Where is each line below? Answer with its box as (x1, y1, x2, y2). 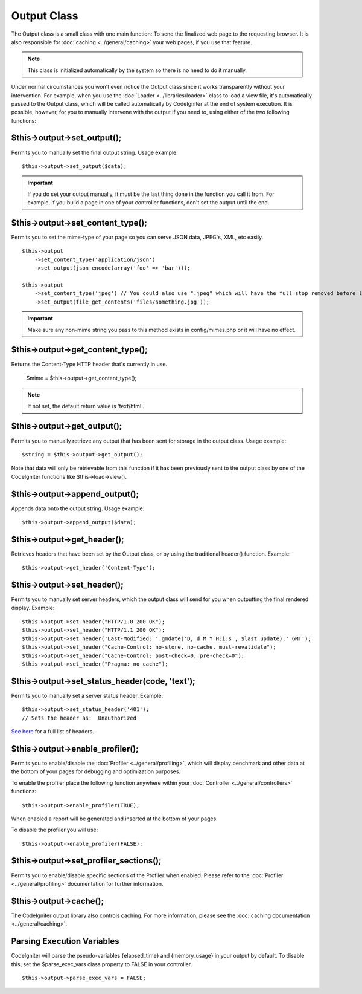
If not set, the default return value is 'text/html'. (27, 402, 144, 409)
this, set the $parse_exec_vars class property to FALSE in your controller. (11, 960, 192, 967)
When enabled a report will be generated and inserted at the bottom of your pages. (11, 815, 218, 822)
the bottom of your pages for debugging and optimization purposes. (11, 768, 181, 775)
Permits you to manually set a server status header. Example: (11, 692, 163, 699)
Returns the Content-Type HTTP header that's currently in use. (11, 360, 168, 368)
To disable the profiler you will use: (11, 826, 98, 834)
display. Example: (11, 604, 55, 611)
